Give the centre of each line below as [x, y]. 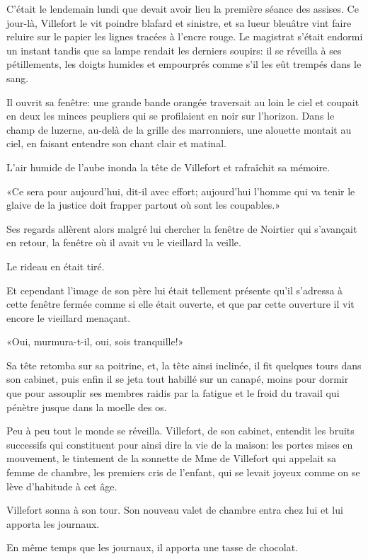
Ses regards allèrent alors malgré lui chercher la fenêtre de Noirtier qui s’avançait [182, 228]
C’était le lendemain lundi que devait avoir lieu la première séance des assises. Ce [183, 8]
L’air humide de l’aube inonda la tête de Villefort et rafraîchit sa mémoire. [168, 167]
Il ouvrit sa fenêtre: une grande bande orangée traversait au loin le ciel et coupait [183, 102]
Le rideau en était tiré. [56, 266]
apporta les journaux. [53, 523]
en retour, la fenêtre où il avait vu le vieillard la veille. [124, 242]
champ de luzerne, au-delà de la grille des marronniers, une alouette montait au [179, 129]
